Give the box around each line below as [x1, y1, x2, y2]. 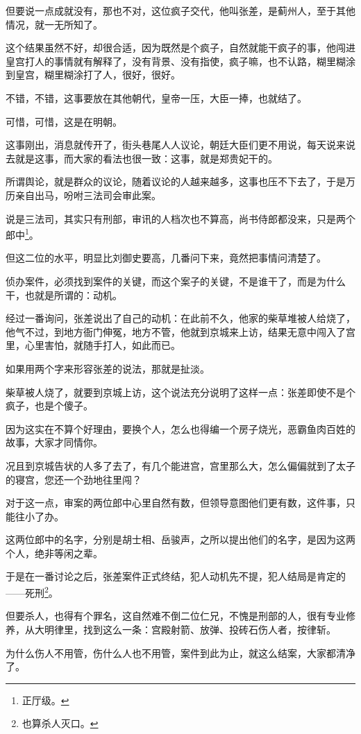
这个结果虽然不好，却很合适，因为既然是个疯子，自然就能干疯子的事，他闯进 [6, 40, 355, 55]
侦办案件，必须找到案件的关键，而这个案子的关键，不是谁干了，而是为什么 [6, 273, 346, 288]
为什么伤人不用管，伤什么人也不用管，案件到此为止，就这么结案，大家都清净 [6, 645, 355, 660]
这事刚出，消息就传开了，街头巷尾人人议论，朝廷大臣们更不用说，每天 [6, 137, 326, 152]
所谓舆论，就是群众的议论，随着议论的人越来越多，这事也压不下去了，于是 [6, 174, 346, 189]
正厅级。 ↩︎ [22, 692, 69, 707]
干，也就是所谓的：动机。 [6, 287, 122, 302]
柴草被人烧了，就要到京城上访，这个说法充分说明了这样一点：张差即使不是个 [6, 384, 355, 399]
